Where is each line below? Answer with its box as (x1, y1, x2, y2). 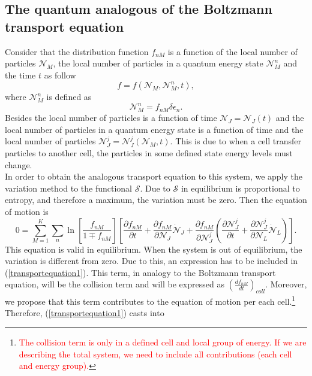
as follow (44, 68, 76, 81)
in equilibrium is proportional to (181, 181, 300, 194)
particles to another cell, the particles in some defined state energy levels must (5, 147, 293, 159)
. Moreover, (265, 278, 307, 290)
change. (5, 158, 32, 171)
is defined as (46, 90, 92, 103)
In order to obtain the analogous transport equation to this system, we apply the (5, 170, 303, 183)
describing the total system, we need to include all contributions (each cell (19, 347, 292, 360)
